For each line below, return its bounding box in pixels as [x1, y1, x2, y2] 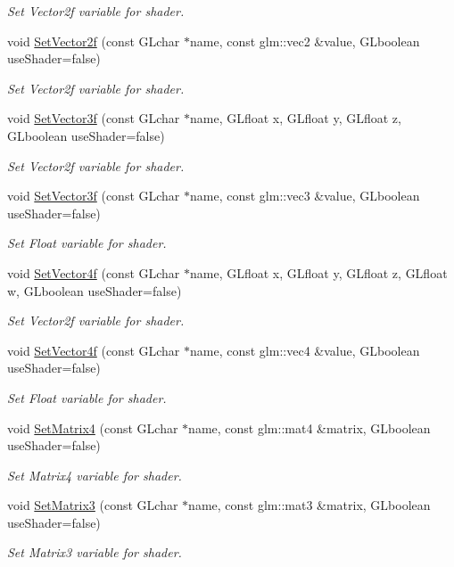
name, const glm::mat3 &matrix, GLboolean [188, 496, 431, 514]
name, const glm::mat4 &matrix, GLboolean [188, 418, 431, 437]
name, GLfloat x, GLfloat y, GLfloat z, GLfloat [190, 263, 448, 282]
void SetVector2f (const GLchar [7, 31, 180, 50]
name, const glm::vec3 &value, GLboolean [190, 186, 420, 205]
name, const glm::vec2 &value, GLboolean [190, 31, 420, 50]
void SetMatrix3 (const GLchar [7, 496, 178, 514]
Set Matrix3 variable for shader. [7, 543, 182, 562]
